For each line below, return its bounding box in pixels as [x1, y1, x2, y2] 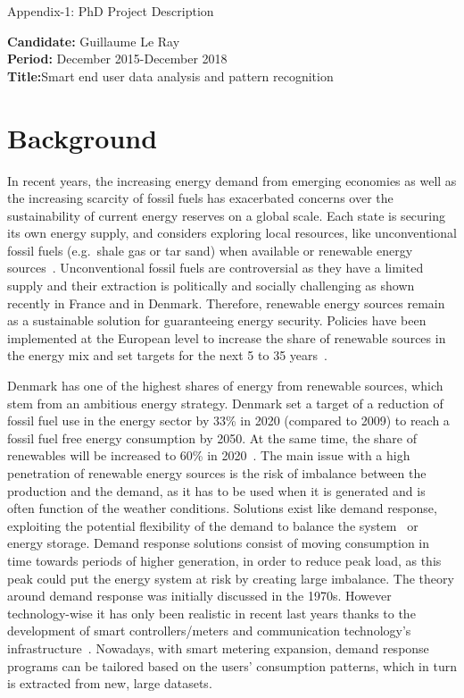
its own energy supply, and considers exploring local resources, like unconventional [7, 223, 457, 242]
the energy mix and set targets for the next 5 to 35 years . [7, 346, 327, 365]
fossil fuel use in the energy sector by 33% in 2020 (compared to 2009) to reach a [7, 411, 450, 430]
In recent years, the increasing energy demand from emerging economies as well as [7, 171, 457, 189]
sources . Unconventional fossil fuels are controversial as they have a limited [7, 258, 424, 277]
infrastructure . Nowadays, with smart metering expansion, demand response [7, 638, 429, 657]
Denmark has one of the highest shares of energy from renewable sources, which [7, 376, 443, 395]
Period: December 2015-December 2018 [7, 49, 228, 68]
